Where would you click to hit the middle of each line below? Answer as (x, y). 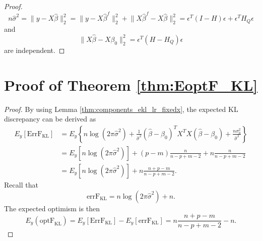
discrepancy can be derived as (50, 119)
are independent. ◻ (35, 50)
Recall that (21, 184)
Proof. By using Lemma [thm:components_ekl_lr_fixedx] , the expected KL (121, 109)
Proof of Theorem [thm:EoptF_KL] (131, 84)
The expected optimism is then (52, 208)
